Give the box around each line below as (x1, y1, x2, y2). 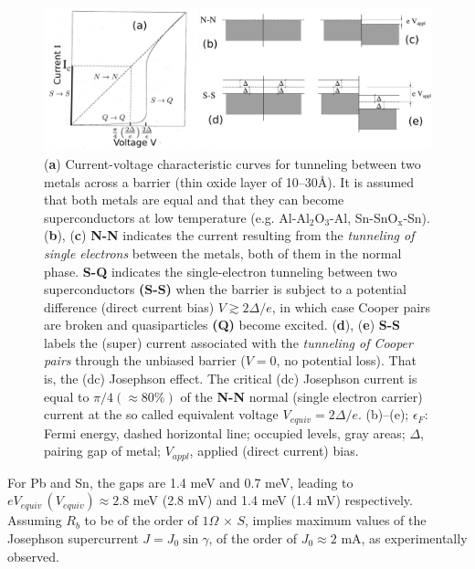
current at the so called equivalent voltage (44, 405, 279, 424)
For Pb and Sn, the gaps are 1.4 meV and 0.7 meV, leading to (7, 472, 354, 491)
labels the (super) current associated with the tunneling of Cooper (44, 332, 413, 352)
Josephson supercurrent (7, 528, 139, 547)
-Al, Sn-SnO (330, 207, 398, 227)
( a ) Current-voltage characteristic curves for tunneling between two (44, 153, 421, 173)
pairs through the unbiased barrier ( (44, 351, 246, 370)
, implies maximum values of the (245, 511, 427, 530)
